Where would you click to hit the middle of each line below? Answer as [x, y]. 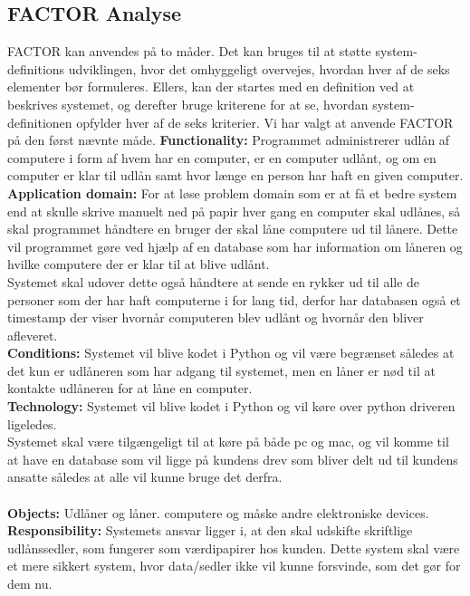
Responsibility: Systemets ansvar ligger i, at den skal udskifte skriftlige [210, 530]
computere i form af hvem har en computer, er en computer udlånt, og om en [222, 157]
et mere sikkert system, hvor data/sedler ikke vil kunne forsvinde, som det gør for [234, 566]
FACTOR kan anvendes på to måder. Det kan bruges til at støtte [189, 51]
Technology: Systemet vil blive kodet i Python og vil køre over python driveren [231, 406]
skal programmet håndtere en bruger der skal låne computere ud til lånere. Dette [233, 229]
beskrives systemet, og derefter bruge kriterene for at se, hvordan [188, 104]
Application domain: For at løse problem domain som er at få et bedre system [232, 192]
